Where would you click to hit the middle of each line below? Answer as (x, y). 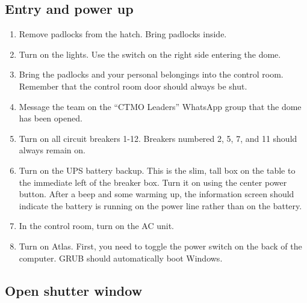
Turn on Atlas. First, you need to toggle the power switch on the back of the (160, 246)
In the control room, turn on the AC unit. (96, 226)
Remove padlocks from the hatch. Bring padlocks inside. (123, 34)
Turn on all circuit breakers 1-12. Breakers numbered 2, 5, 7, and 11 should (158, 138)
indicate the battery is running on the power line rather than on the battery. (160, 205)
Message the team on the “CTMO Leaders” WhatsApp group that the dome (160, 106)
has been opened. (51, 118)
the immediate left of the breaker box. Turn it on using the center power (153, 182)
